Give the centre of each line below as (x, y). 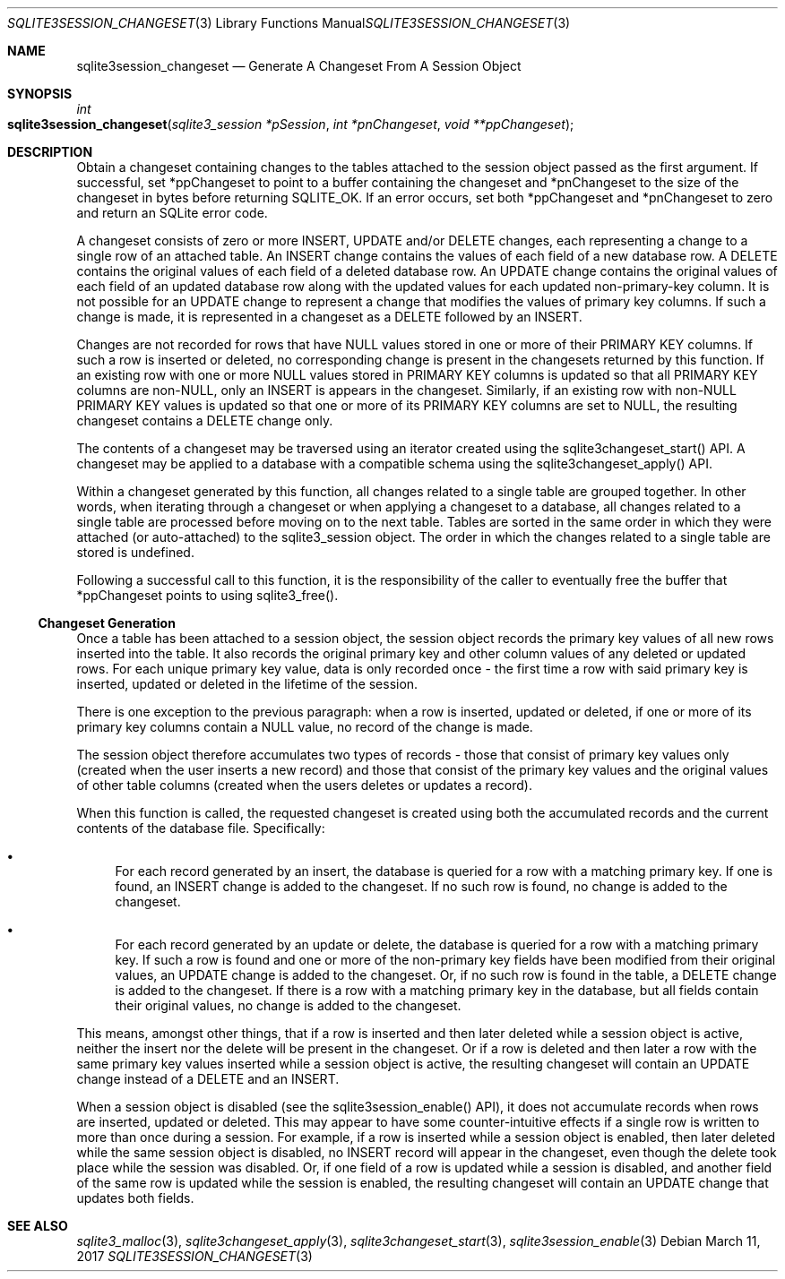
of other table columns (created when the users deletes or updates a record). (304, 785)
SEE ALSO (38, 1226)
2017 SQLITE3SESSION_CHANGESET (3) (194, 1256)
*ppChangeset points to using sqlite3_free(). (207, 595)
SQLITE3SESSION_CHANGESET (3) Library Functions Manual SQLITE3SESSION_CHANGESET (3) (289, 23)
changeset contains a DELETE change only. (205, 421)
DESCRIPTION (50, 152)
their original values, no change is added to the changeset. (288, 1005)
